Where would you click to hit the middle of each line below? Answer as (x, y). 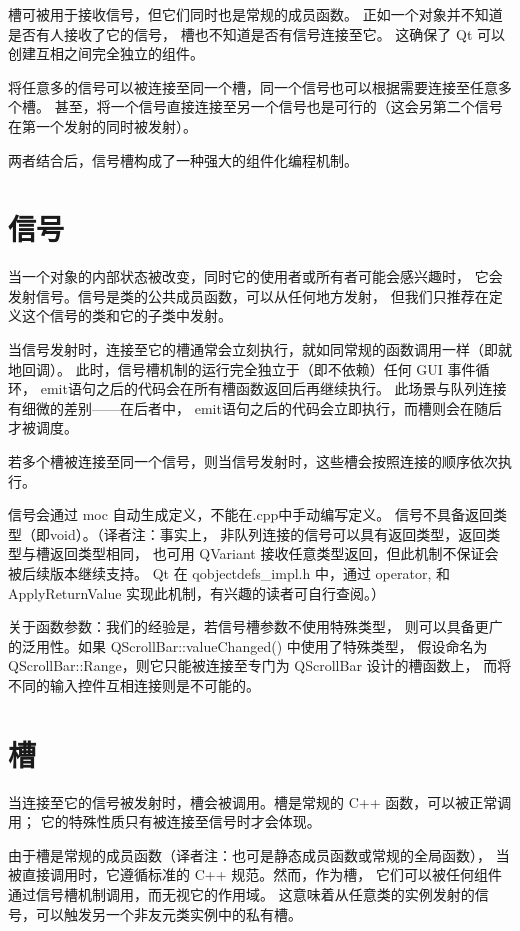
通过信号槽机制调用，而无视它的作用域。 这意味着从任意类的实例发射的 (241, 894)
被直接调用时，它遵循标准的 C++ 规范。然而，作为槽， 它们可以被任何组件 (255, 874)
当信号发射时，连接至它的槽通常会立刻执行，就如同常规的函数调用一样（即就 (260, 349)
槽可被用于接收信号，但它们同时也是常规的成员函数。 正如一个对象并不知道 (255, 14)
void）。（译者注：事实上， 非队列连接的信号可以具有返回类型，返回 (268, 533)
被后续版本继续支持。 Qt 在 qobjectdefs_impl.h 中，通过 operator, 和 (229, 573)
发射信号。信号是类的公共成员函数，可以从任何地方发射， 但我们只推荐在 (248, 295)
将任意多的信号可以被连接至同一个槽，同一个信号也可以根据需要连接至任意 (253, 86)
